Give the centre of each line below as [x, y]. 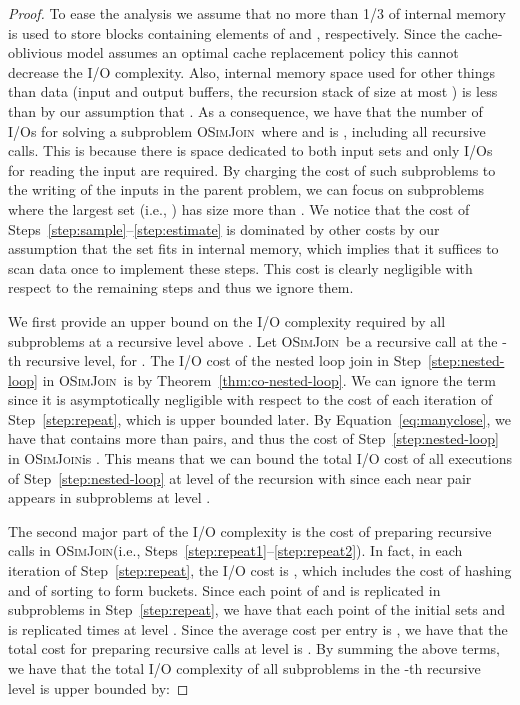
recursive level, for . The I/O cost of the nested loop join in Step [223, 360]
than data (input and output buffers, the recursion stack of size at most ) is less [253, 91]
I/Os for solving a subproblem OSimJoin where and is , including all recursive [247, 130]
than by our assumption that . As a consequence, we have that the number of [245, 110]
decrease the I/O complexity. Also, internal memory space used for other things [252, 71]
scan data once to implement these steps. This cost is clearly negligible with [240, 267]
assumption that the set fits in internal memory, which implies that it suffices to [253, 248]
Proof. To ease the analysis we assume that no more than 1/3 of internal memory [257, 13]
